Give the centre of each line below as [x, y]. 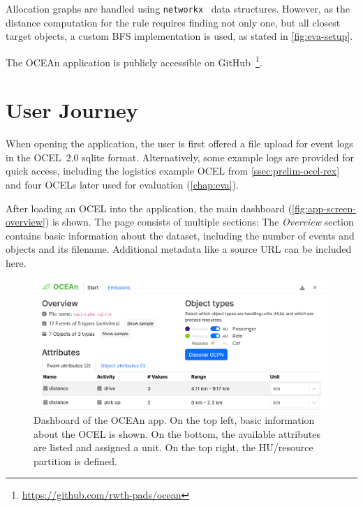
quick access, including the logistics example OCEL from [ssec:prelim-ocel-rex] [173, 171]
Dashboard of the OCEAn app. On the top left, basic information [174, 419]
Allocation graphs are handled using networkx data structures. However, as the [178, 8]
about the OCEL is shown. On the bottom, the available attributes [177, 433]
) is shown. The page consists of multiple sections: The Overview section [199, 222]
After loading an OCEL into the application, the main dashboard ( [149, 208]
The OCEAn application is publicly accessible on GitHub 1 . [134, 61]
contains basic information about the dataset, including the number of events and [180, 235]
